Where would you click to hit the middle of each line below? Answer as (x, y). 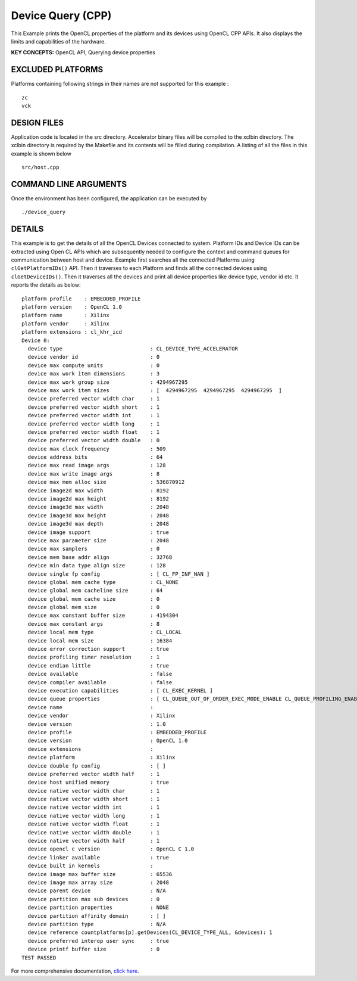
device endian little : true (98, 665)
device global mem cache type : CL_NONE (103, 582)
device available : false (100, 674)
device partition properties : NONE (98, 908)
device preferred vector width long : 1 (94, 424)
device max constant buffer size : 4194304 (103, 616)
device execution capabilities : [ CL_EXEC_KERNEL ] (120, 690)
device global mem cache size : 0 (94, 599)
